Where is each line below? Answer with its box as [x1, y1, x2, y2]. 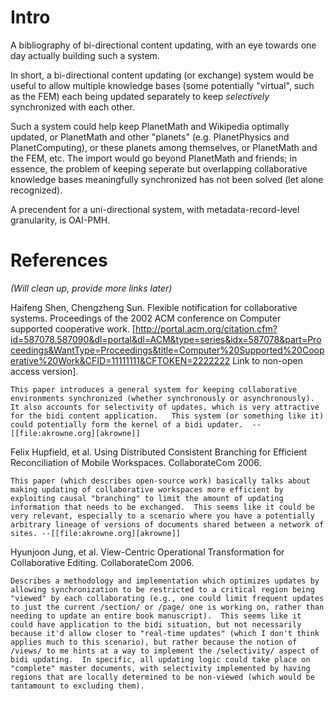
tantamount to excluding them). [10, 681, 145, 691]
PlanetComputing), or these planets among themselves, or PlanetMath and [10, 141, 318, 153]
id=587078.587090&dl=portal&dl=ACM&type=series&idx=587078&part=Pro [10, 333, 322, 345]
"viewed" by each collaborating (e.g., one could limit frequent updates [10, 593, 325, 603]
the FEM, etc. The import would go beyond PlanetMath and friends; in [10, 152, 298, 164]
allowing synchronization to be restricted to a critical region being [10, 584, 315, 595]
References [10, 249, 108, 272]
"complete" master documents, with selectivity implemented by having [10, 663, 311, 673]
